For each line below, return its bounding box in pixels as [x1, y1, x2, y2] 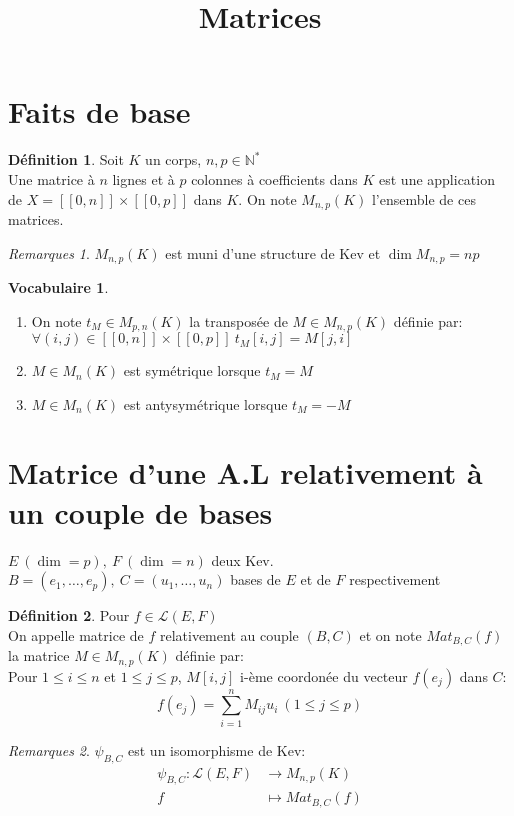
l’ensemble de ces [371, 188, 476, 209]
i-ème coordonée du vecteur [240, 665, 408, 686]
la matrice [8, 645, 70, 666]
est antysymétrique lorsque [123, 393, 288, 414]
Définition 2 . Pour [8, 605, 130, 626]
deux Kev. [211, 549, 274, 570]
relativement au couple [159, 624, 299, 645]
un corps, [145, 149, 202, 170]
